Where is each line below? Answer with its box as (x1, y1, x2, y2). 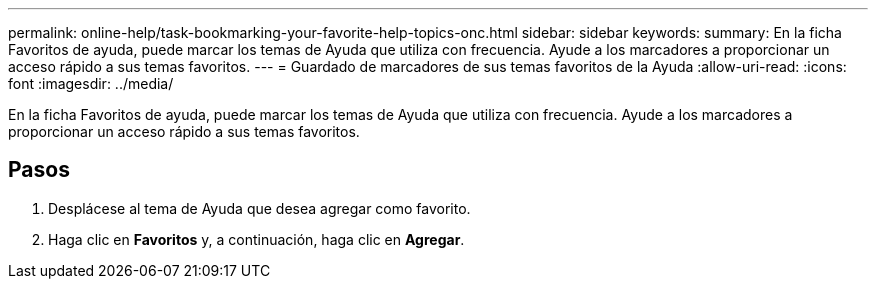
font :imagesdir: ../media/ (8, 75, 174, 92)
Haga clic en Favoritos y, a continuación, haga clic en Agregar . (48, 230, 465, 248)
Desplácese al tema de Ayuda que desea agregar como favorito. (48, 199, 471, 217)
